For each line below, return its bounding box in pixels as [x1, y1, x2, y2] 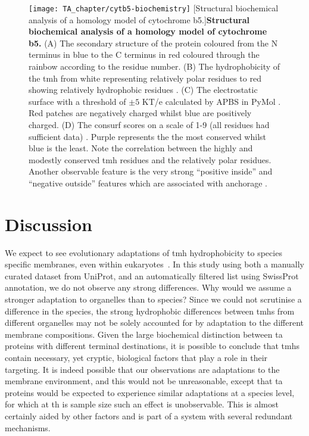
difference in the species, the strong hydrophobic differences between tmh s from [5, 304, 295, 317]
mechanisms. [5, 421, 51, 434]
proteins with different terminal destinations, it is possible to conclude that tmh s [5, 340, 299, 352]
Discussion [5, 211, 92, 236]
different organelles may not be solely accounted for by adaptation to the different [5, 316, 304, 329]
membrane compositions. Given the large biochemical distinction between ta [5, 328, 283, 340]
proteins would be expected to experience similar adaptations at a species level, [5, 386, 295, 398]
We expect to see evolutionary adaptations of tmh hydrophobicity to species [5, 246, 282, 259]
